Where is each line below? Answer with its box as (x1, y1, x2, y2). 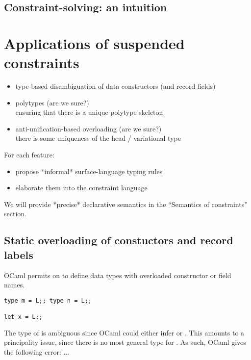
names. (4, 280, 25, 290)
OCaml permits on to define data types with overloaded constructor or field (4, 270, 231, 280)
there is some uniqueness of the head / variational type (15, 133, 181, 143)
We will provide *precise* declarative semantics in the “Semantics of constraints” (4, 199, 248, 209)
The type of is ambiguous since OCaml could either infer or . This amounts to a (4, 327, 245, 337)
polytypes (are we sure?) (15, 97, 89, 107)
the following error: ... (4, 346, 70, 357)
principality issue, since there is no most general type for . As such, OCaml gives (4, 337, 246, 347)
